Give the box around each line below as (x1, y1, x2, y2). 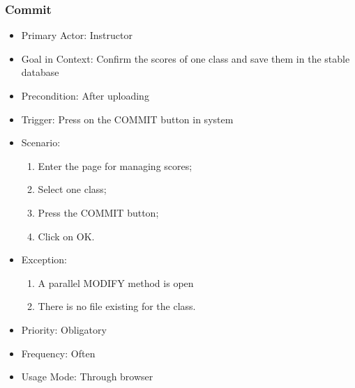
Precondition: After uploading (21, 88, 149, 102)
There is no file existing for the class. (38, 299, 196, 313)
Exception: (21, 252, 67, 267)
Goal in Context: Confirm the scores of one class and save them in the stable (21, 51, 350, 65)
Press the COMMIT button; (38, 205, 159, 219)
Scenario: (21, 135, 61, 150)
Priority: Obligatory (21, 322, 107, 336)
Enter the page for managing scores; (38, 158, 192, 173)
